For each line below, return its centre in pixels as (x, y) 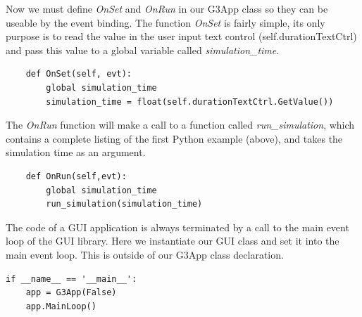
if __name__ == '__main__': (71, 279)
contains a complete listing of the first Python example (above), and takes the (174, 138)
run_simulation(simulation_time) (124, 204)
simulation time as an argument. (76, 152)
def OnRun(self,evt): (76, 176)
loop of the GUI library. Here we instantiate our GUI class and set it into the (173, 241)
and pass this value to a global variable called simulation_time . (143, 50)
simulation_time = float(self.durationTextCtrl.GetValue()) (190, 102)
